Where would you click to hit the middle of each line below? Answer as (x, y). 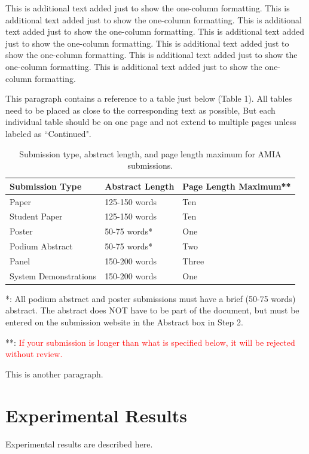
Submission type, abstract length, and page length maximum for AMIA (150, 153)
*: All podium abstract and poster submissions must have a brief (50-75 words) (151, 298)
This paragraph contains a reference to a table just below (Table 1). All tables (149, 98)
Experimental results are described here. (79, 444)
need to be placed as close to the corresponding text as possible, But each (140, 110)
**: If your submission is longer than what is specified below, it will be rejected (150, 342)
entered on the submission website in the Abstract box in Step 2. (124, 322)
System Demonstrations (53, 275)
